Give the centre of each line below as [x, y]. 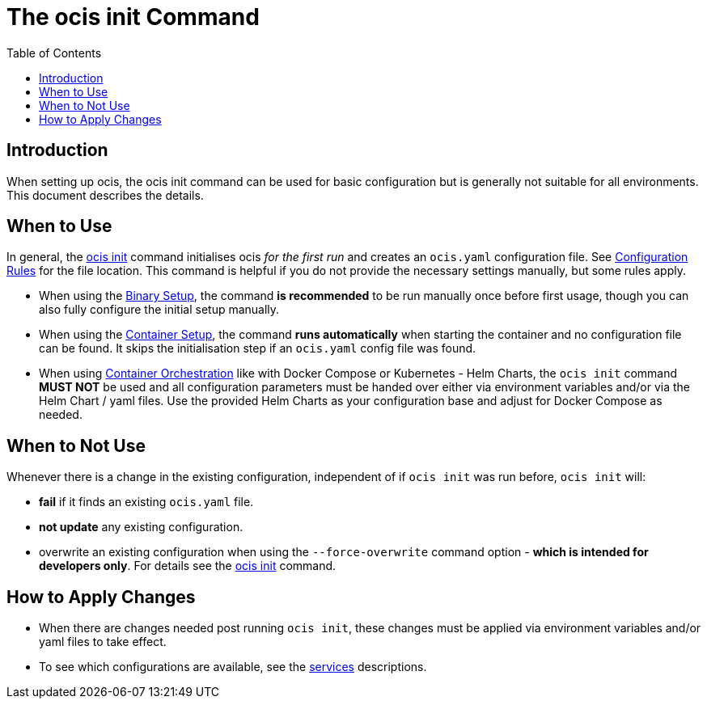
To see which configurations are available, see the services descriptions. [233, 667]
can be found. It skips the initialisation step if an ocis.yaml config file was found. [258, 348]
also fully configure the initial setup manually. [159, 310]
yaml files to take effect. [103, 642]
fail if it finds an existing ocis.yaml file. [146, 502]
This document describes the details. [105, 195]
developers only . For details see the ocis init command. [188, 566]
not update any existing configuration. [141, 527]
